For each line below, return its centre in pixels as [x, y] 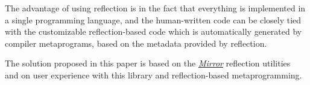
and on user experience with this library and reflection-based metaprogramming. [153, 75]
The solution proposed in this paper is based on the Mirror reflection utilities [148, 63]
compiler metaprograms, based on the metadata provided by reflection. [136, 43]
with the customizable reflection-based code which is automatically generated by [153, 31]
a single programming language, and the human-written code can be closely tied [153, 19]
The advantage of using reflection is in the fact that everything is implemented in [155, 8]
